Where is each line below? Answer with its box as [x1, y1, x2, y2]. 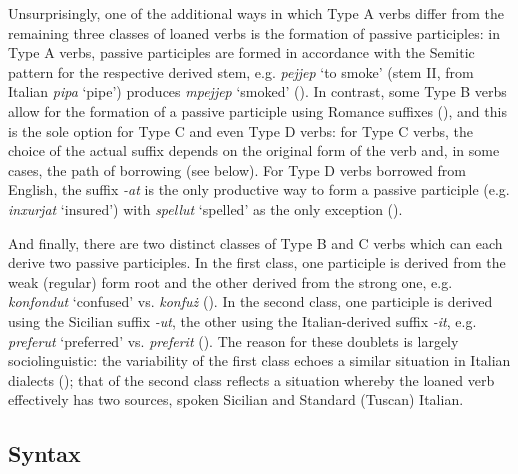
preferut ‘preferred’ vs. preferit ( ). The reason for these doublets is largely [8, 330, 459, 351]
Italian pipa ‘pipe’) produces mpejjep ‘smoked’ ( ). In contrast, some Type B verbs [8, 81, 507, 102]
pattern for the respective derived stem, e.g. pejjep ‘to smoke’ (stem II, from [8, 61, 474, 82]
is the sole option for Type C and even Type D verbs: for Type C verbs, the [8, 120, 473, 141]
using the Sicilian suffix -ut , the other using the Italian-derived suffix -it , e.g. [8, 310, 477, 331]
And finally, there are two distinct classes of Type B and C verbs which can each [8, 232, 503, 253]
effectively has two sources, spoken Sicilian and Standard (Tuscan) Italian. [8, 389, 464, 410]
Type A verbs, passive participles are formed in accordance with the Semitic [8, 42, 475, 63]
